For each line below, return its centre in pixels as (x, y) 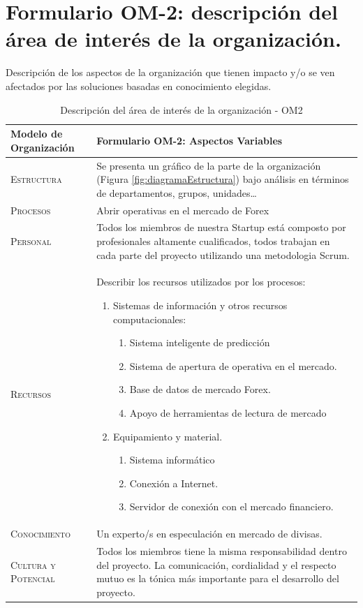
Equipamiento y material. (168, 436)
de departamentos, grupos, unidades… (177, 192)
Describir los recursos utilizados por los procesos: (201, 282)
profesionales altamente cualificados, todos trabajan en (213, 241)
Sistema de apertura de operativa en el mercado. (233, 365)
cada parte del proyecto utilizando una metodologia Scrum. (223, 254)
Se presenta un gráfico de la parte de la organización (209, 165)
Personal (31, 241)
